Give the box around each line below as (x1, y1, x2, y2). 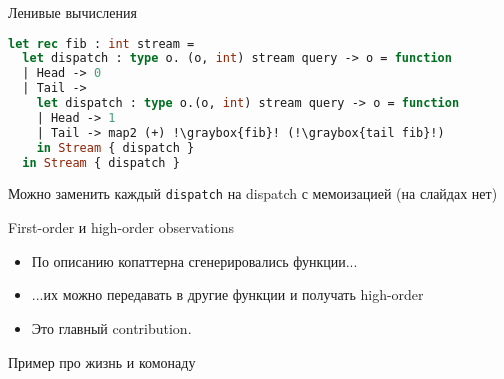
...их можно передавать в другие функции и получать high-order (31, 284, 424, 305)
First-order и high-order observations (8, 217, 234, 238)
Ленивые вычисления (8, 2, 137, 22)
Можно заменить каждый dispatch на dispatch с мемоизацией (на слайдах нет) (8, 183, 498, 204)
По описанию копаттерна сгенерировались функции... (31, 250, 358, 271)
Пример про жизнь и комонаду (8, 351, 196, 372)
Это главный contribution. (31, 317, 192, 338)
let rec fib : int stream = (8, 36, 195, 51)
